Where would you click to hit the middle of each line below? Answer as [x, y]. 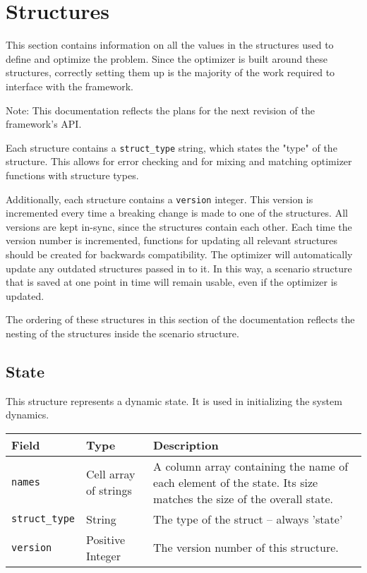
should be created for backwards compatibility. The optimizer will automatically [179, 254]
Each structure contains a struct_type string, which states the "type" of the [172, 147]
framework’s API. [44, 124]
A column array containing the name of [251, 466]
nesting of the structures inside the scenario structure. [122, 333]
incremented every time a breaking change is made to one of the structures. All [177, 213]
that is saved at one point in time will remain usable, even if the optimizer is [172, 282]
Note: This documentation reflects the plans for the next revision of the [160, 110]
